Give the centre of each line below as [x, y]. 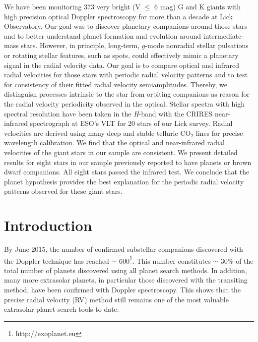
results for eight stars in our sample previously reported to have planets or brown [128, 162]
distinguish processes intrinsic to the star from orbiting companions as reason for [127, 94]
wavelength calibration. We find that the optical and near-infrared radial [114, 142]
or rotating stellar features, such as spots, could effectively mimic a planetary [121, 55]
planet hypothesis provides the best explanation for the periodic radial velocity [124, 181]
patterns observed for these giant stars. [63, 191]
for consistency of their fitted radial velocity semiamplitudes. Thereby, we [116, 84]
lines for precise [219, 133]
